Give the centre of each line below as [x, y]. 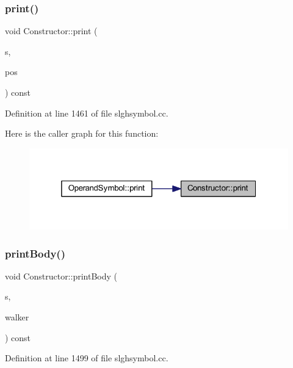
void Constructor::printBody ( [61, 276]
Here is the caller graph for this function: [82, 133]
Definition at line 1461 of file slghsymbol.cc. [87, 113]
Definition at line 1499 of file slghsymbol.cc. [87, 358]
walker [17, 317]
